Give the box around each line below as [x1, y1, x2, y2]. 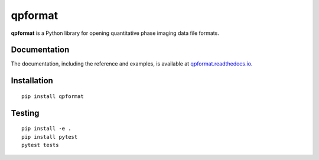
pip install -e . [21, 125, 71, 132]
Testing [11, 108, 40, 118]
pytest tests [21, 142, 59, 149]
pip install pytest [21, 133, 78, 140]
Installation [11, 76, 53, 86]
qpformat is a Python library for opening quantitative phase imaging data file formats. [11, 30, 220, 37]
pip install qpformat [21, 93, 84, 100]
